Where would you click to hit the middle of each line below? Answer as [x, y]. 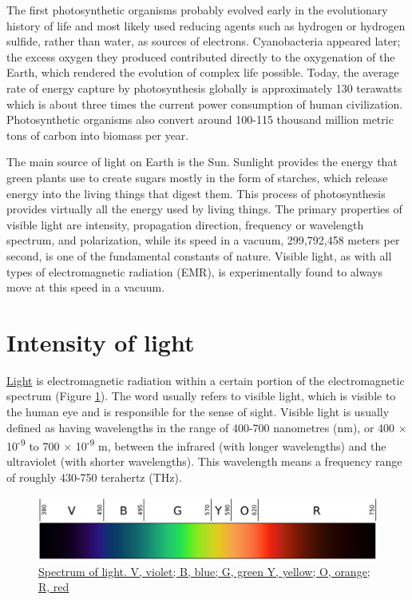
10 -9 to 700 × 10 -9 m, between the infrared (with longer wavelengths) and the [196, 445]
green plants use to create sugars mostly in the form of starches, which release [197, 177]
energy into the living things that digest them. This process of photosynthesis [196, 193]
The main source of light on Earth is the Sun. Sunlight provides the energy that [202, 162]
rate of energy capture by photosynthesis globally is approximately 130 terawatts [204, 87]
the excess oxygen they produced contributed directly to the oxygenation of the [201, 56]
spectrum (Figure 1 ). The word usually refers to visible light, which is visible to [201, 396]
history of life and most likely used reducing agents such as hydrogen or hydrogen [206, 25]
